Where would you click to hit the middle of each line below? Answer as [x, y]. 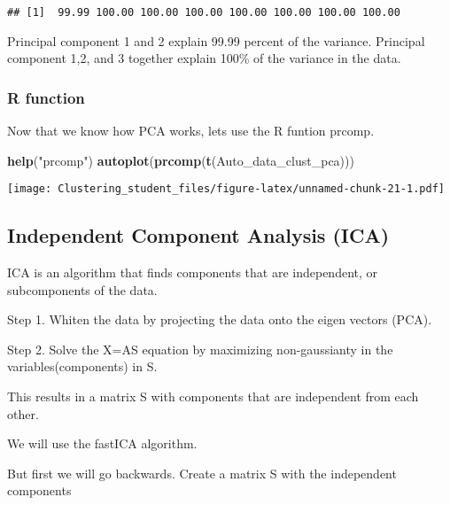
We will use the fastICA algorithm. [102, 443]
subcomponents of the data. [82, 289]
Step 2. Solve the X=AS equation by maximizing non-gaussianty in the [200, 349]
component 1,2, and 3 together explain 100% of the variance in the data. [204, 58]
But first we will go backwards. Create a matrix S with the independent [202, 473]
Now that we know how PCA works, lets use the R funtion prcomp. [191, 131]
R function [46, 97]
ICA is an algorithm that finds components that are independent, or [193, 272]
